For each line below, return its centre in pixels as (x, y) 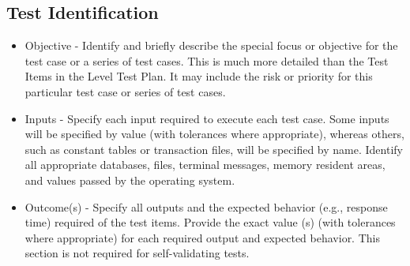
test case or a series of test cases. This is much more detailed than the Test (207, 60)
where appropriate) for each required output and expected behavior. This (202, 237)
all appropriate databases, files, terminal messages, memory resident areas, (205, 165)
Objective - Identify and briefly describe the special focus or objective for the (211, 45)
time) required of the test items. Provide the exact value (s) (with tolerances (210, 222)
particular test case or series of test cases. (125, 91)
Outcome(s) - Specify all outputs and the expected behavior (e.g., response (206, 206)
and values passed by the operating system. (130, 180)
